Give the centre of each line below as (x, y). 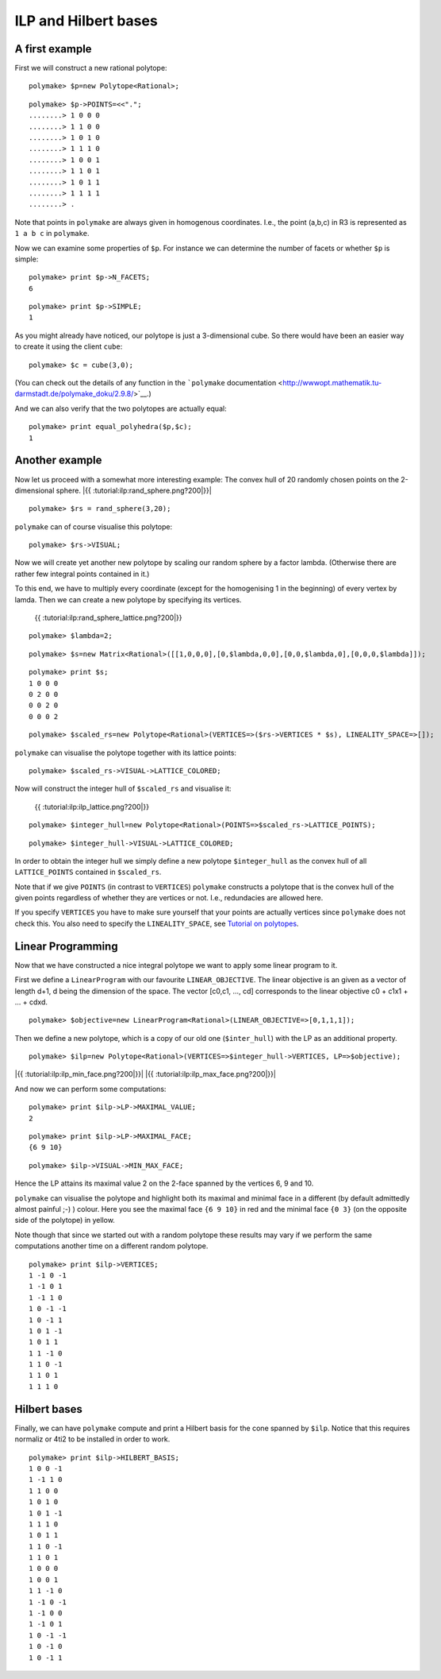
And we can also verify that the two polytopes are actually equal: (121, 408)
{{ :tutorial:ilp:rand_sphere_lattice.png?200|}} (108, 618)
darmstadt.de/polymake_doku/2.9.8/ (74, 394)
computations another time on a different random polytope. (111, 1246)
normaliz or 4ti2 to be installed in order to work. (92, 1439)
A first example (53, 49)
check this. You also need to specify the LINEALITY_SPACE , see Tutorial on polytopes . (157, 923)
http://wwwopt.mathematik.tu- (332, 383)
